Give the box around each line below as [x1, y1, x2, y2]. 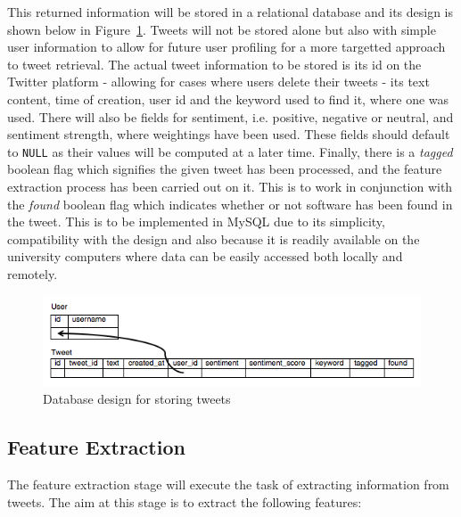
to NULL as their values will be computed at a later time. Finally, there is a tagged [7, 142, 453, 160]
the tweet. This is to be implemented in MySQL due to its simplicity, [7, 212, 385, 231]
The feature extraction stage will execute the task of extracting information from [7, 475, 449, 494]
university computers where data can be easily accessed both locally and [7, 247, 403, 266]
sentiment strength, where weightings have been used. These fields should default [7, 125, 450, 144]
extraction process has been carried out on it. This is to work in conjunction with [7, 177, 453, 195]
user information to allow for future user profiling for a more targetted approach [7, 37, 446, 56]
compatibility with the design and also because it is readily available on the [7, 229, 420, 248]
